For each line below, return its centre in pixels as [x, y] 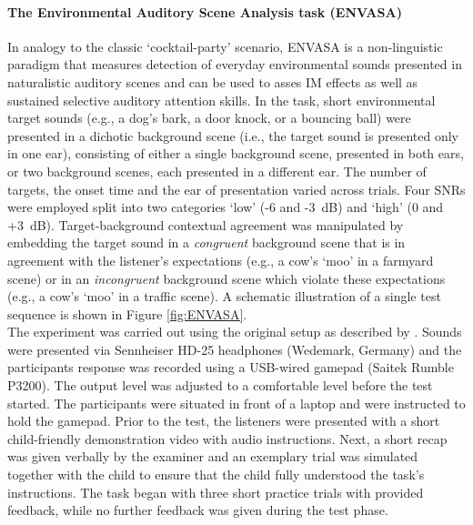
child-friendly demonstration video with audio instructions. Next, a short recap [227, 438]
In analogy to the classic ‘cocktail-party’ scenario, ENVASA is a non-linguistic [225, 46]
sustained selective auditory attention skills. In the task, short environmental [221, 100]
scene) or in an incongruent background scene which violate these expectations [226, 278]
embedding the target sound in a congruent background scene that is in [206, 242]
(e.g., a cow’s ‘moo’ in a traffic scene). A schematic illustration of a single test [224, 296]
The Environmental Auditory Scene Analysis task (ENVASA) [205, 11]
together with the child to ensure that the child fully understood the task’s [216, 475]
